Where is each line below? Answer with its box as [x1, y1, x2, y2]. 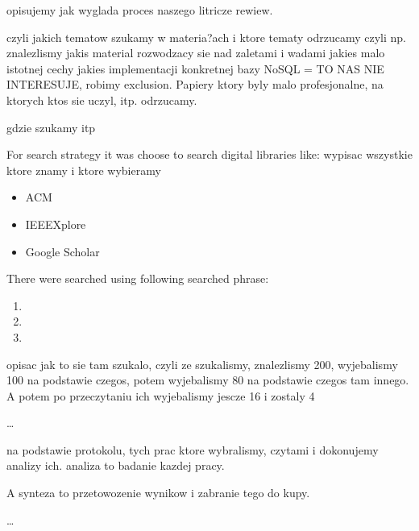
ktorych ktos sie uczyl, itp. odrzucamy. [6, 91, 197, 108]
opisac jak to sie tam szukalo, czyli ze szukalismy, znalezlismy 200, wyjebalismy [6, 355, 398, 372]
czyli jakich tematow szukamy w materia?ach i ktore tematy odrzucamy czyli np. [6, 28, 406, 45]
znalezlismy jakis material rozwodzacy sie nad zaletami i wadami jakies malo [6, 44, 385, 61]
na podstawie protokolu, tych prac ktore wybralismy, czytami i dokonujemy [6, 441, 379, 458]
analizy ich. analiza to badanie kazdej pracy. [6, 457, 225, 474]
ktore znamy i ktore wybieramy [6, 161, 161, 178]
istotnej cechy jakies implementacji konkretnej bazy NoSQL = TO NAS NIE [6, 60, 384, 77]
